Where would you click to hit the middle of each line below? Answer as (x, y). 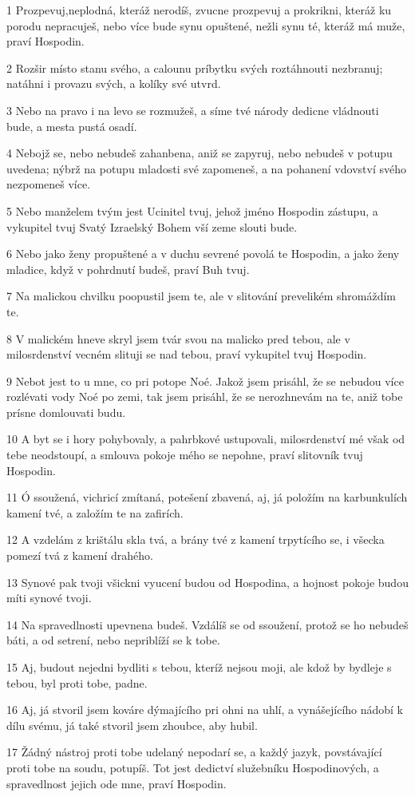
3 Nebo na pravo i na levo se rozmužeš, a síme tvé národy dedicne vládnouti (193, 110)
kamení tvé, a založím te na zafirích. (95, 512)
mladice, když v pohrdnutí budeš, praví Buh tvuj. (128, 269)
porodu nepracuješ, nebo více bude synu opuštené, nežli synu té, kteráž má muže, (206, 25)
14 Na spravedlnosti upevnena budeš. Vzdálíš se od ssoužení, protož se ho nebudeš (207, 624)
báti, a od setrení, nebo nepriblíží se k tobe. (113, 640)
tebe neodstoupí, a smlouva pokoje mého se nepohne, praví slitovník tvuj (185, 455)
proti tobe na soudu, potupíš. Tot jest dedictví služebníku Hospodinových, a (193, 767)
